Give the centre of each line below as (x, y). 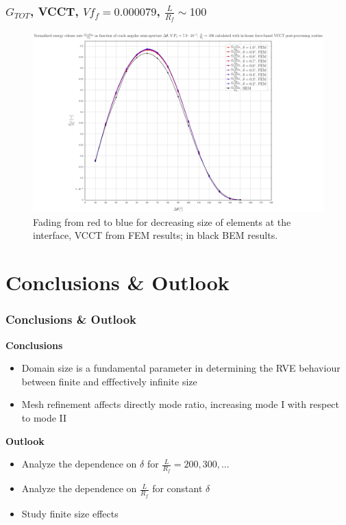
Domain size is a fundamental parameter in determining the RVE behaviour (181, 368)
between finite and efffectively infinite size (109, 381)
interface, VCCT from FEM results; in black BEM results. (156, 235)
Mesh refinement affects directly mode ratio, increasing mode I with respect (181, 404)
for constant (177, 488)
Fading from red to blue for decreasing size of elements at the (162, 221)
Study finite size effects (70, 513)
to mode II (44, 418)
